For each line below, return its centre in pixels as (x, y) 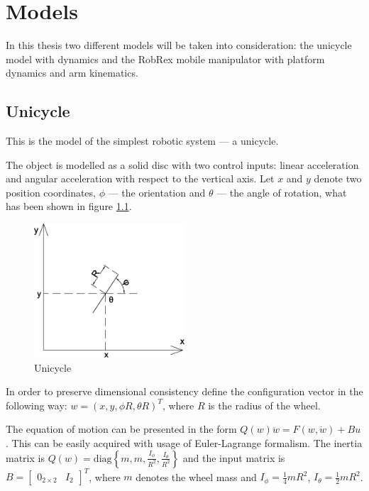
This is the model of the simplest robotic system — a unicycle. (142, 141)
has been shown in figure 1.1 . (69, 206)
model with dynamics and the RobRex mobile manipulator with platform (165, 59)
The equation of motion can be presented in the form (121, 429)
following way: (37, 405)
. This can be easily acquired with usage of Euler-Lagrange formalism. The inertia (184, 443)
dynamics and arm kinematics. (72, 73)
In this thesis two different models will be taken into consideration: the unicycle (179, 45)
